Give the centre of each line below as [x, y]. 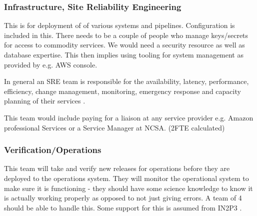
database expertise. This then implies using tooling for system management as [124, 54]
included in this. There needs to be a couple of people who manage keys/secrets [126, 35]
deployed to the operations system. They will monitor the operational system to [126, 178]
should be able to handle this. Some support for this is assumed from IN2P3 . [123, 207]
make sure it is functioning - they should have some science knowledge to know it [128, 188]
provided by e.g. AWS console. [51, 64]
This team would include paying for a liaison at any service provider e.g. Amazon [129, 117]
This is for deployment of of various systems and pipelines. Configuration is [119, 25]
